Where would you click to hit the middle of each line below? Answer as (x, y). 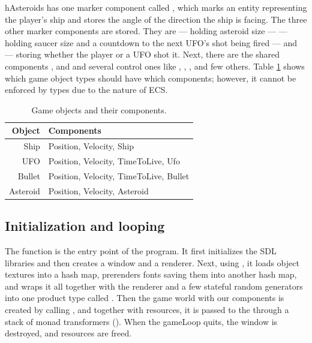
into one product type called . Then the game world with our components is (145, 298)
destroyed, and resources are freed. (68, 333)
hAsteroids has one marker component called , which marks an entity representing (156, 7)
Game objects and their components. (99, 109)
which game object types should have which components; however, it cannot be (151, 78)
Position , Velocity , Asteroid (98, 190)
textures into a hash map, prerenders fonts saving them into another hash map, (151, 274)
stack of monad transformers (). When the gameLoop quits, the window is (141, 321)
